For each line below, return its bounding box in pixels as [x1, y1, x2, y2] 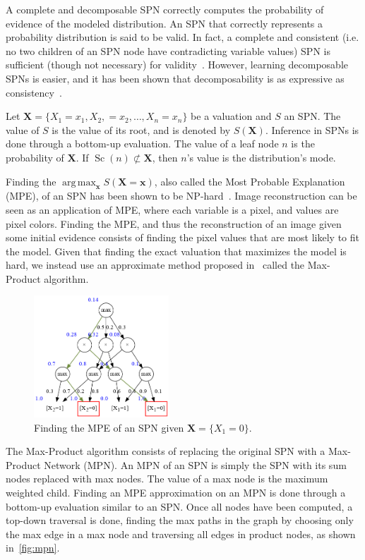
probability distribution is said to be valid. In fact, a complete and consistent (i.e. [6, 30, 359, 44]
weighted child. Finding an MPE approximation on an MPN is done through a [6, 485, 346, 500]
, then [152, 150, 178, 164]
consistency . [6, 85, 62, 99]
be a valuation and [191, 109, 272, 123]
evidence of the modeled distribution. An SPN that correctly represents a [6, 16, 323, 30]
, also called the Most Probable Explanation [154, 174, 345, 188]
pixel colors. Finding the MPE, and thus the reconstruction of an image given [6, 216, 342, 231]
